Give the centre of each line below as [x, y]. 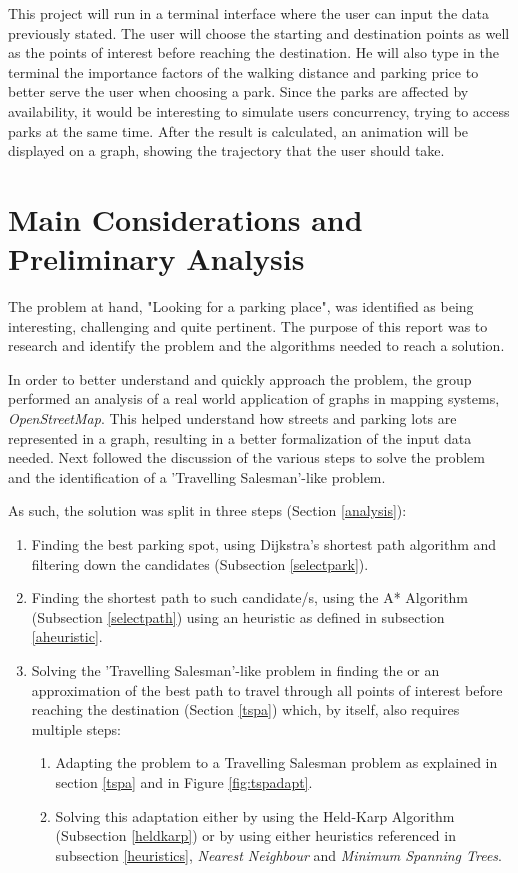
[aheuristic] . [67, 636]
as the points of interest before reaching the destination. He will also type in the [253, 52]
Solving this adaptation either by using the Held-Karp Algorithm [255, 815]
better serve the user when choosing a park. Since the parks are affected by [238, 91]
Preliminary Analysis [156, 258]
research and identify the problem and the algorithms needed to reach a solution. [256, 345]
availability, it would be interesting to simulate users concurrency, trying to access [259, 110]
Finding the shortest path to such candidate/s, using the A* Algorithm [250, 597]
